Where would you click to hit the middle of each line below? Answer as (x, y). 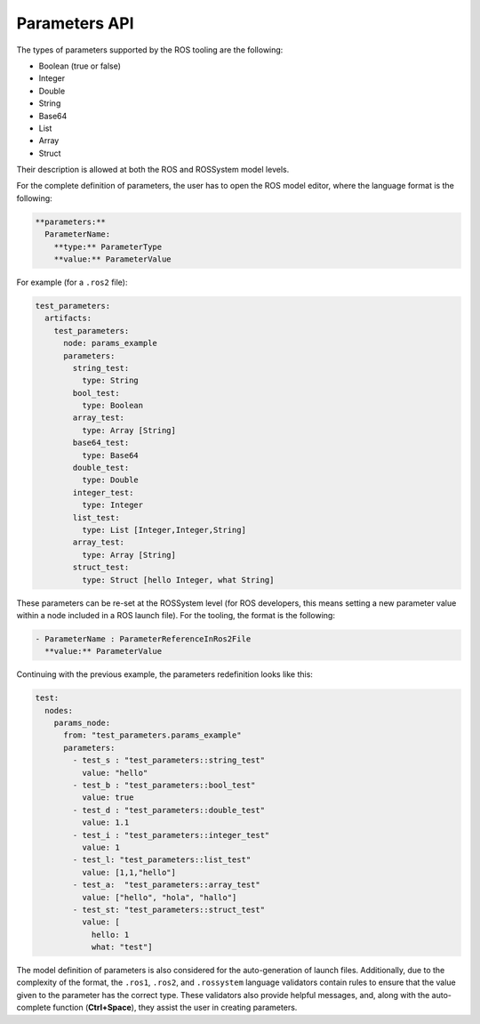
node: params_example (110, 343)
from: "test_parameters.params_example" (152, 735)
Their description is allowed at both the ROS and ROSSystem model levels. (153, 170)
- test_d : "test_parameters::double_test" (169, 810)
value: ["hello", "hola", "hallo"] (159, 897)
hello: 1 (110, 935)
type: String (110, 381)
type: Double (110, 480)
